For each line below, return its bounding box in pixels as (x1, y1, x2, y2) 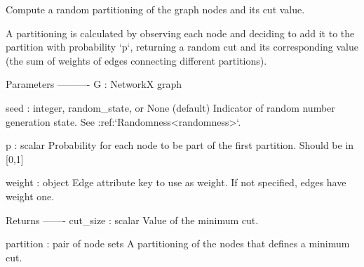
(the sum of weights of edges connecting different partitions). (6, 53, 267, 67)
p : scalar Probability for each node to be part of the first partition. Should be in (6, 138, 354, 152)
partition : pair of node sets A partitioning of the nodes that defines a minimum (6, 236, 350, 251)
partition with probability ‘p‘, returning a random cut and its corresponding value (6, 39, 358, 54)
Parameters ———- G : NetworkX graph (6, 77, 182, 91)
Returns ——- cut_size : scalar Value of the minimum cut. (6, 212, 259, 227)
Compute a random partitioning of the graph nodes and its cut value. (6, 2, 305, 16)
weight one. (6, 188, 55, 203)
